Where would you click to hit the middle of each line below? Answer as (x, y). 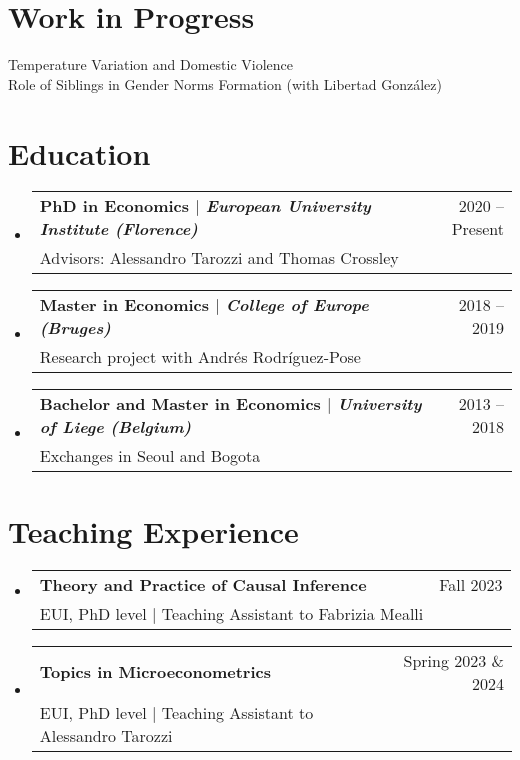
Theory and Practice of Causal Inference (203, 584)
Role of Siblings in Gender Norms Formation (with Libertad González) (225, 83)
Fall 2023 (471, 584)
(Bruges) (75, 328)
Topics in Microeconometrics (155, 672)
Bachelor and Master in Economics (180, 404)
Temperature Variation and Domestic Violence (151, 64)
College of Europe (297, 305)
